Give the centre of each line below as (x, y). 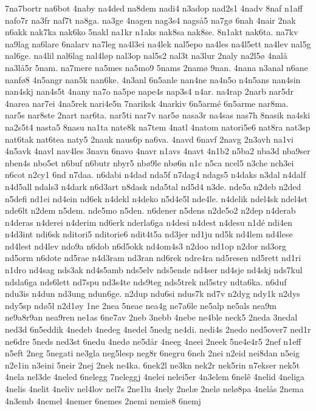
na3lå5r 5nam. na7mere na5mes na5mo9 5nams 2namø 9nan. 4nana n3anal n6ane (156, 67)
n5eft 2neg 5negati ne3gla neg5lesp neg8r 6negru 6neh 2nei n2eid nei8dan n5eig (153, 353)
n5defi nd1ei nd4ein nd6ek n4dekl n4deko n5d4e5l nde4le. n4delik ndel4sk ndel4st (156, 198)
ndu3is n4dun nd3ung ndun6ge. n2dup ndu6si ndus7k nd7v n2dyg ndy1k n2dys (153, 294)
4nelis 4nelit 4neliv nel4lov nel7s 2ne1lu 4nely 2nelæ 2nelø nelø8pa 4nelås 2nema (154, 389)
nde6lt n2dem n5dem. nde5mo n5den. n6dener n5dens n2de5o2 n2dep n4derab (150, 210)
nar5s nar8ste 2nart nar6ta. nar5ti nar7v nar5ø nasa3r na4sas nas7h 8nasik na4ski (158, 115)
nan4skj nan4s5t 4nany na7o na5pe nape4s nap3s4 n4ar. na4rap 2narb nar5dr (149, 91)
